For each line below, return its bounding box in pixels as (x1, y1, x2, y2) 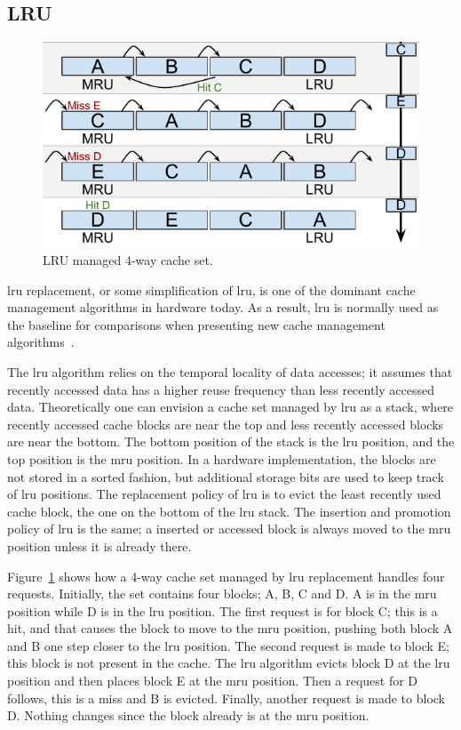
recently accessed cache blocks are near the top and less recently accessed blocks (7, 414, 444, 433)
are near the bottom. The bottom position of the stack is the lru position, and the (7, 432, 455, 451)
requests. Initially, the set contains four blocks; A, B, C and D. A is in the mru (7, 584, 437, 603)
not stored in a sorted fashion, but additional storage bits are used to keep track (7, 467, 444, 485)
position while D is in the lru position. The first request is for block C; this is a (7, 601, 438, 620)
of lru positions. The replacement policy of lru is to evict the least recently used (7, 485, 441, 503)
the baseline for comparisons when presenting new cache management (7, 315, 385, 333)
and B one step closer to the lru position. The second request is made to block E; (7, 636, 449, 654)
